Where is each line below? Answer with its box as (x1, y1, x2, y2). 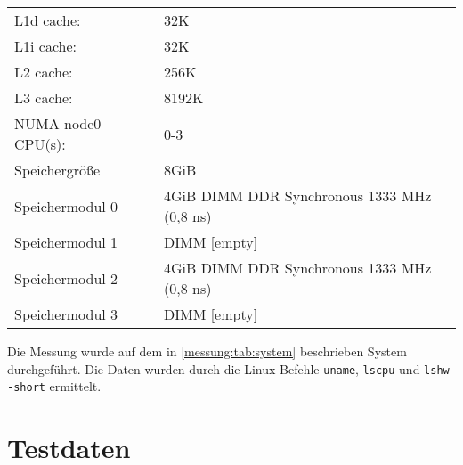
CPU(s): (14, 134, 66, 154)
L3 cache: (14, 87, 73, 108)
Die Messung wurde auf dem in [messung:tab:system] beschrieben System (7, 342, 407, 360)
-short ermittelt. (7, 377, 102, 396)
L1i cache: (14, 36, 77, 56)
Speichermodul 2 (14, 267, 118, 289)
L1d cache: (14, 10, 81, 30)
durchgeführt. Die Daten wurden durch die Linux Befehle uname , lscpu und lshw (7, 359, 450, 378)
